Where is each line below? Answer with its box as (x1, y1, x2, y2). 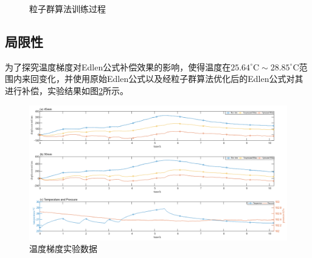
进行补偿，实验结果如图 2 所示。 (5, 84, 128, 97)
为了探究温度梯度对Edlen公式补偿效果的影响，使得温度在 (5, 60, 231, 73)
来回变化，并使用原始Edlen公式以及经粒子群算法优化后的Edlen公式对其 (21, 72, 303, 85)
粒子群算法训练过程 (29, 2, 106, 15)
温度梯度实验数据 (29, 242, 97, 255)
